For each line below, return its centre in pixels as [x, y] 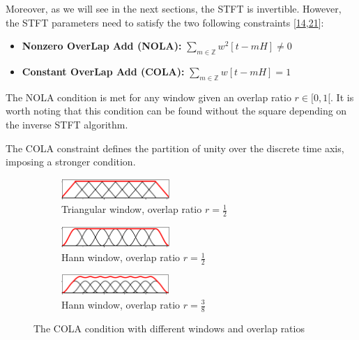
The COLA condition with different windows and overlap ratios [169, 328]
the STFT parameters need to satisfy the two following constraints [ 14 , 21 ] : [165, 22]
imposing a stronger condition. [71, 162]
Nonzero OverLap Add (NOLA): [102, 46]
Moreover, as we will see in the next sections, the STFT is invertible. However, [174, 8]
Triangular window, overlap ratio [132, 209]
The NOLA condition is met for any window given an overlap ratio [148, 97]
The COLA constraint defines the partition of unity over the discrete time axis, [175, 148]
